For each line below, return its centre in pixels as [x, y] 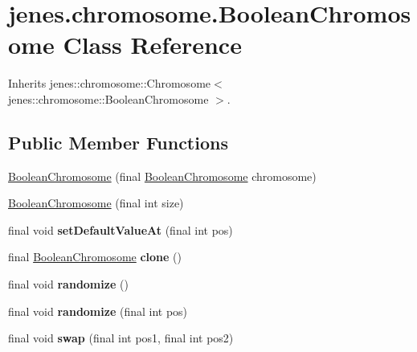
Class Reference [152, 45]
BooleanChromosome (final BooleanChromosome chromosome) [162, 176]
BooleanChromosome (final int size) [96, 203]
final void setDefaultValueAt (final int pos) [121, 229]
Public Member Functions [118, 142]
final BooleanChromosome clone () [95, 257]
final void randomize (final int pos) [98, 311]
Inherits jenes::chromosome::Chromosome [110, 83]
